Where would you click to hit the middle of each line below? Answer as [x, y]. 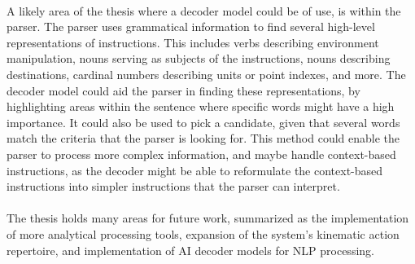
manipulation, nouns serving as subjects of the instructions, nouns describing [199, 58]
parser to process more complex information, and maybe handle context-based [201, 154]
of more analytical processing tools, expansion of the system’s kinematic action [203, 233]
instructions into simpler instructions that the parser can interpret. [173, 186]
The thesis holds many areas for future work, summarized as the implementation [208, 218]
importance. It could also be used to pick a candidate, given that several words [203, 122]
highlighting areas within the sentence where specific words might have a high [201, 106]
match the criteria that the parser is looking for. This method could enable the [203, 138]
